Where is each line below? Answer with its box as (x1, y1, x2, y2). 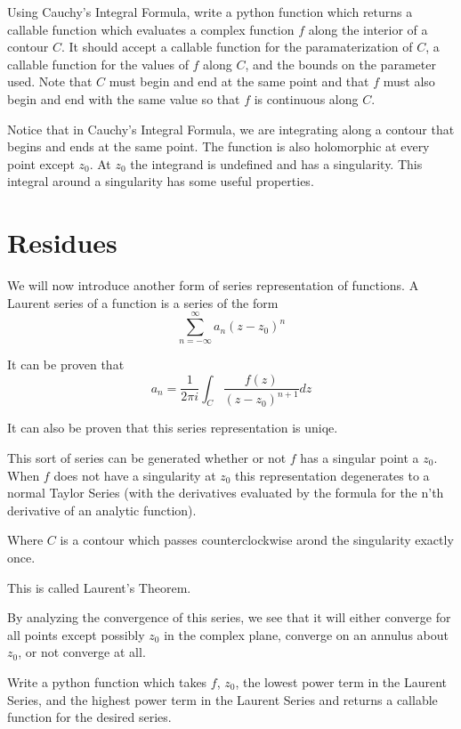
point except (7, 154, 75, 173)
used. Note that (7, 72, 93, 91)
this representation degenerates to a (235, 466, 430, 484)
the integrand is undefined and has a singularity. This (130, 154, 423, 173)
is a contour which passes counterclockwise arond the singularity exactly (60, 531, 454, 549)
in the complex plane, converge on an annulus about (164, 625, 449, 644)
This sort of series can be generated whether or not (7, 449, 287, 467)
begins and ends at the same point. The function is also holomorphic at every (7, 137, 430, 156)
